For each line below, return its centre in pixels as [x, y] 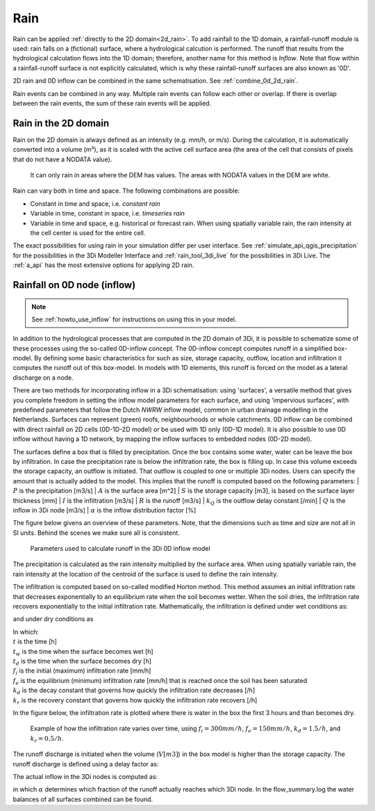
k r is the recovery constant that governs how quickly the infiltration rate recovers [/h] [135, 701]
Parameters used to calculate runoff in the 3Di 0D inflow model [120, 549]
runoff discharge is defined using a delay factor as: [86, 764]
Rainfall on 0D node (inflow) [74, 285]
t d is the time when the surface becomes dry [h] [82, 662]
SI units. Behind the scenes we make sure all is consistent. [96, 533]
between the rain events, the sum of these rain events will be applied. [112, 103]
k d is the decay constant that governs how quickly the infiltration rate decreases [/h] [134, 691]
